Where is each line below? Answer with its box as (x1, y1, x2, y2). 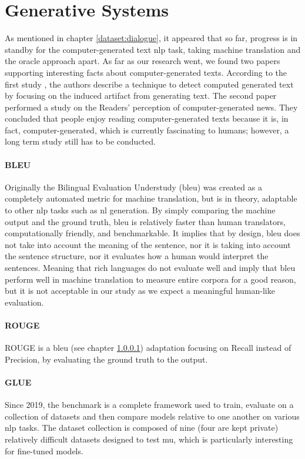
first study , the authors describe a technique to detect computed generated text (5, 78, 294, 90)
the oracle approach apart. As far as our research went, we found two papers (5, 55, 280, 67)
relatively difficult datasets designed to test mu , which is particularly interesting (5, 433, 293, 445)
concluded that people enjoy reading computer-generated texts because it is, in (5, 112, 289, 125)
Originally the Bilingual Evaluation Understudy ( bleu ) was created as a (5, 180, 262, 193)
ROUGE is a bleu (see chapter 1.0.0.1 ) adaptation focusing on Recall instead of (5, 341, 291, 354)
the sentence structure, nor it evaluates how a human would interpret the (5, 250, 269, 262)
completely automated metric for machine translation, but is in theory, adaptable (5, 192, 297, 205)
